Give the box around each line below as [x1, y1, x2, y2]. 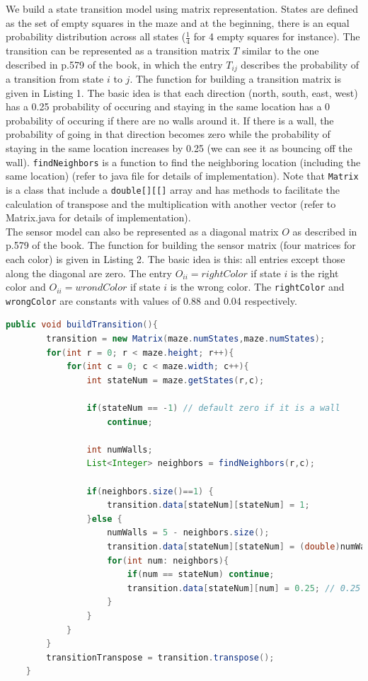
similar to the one [242, 43, 319, 58]
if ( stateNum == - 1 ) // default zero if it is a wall [86, 403, 340, 414]
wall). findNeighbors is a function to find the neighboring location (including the [6, 154, 361, 169]
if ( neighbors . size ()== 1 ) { [86, 486, 214, 496]
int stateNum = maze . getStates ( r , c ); [86, 375, 265, 385]
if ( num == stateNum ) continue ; [127, 569, 275, 580]
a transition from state [6, 71, 104, 86]
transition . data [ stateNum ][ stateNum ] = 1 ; [107, 500, 310, 511]
